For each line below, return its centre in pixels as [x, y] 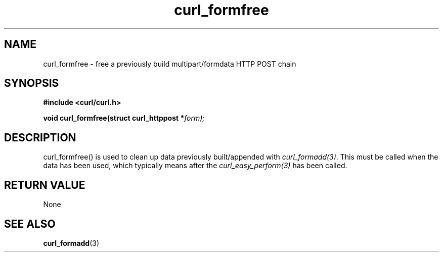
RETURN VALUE [45, 185]
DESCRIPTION [40, 137]
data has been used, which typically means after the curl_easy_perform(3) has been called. [195, 166]
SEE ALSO [30, 224]
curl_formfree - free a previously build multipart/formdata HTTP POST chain [170, 64]
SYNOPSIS [32, 83]
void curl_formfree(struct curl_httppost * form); [124, 118]
